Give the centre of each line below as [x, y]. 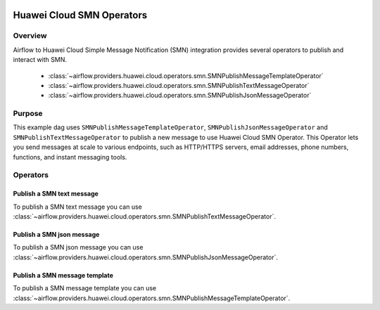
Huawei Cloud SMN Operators [80, 15]
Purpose [28, 114]
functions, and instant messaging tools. [70, 157]
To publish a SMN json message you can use [78, 247]
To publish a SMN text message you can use [77, 207]
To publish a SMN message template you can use [85, 288]
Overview [30, 36]
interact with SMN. [40, 60]
